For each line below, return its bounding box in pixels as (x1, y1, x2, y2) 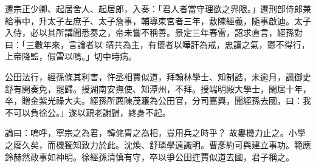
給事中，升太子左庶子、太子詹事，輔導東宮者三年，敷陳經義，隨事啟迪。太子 (5, 14, 311, 27)
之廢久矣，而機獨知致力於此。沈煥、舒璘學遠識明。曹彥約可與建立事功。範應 (5, 138, 311, 151)
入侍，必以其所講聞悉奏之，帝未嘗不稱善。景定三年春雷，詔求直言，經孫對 (5, 26, 303, 39)
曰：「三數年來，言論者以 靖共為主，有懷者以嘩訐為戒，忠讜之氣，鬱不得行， (5, 38, 310, 50)
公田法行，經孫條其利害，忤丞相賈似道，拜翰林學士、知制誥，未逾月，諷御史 (5, 70, 311, 83)
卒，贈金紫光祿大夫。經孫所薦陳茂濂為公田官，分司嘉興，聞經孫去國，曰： (5, 94, 303, 107)
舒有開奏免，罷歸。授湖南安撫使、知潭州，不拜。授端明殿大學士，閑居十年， (5, 82, 311, 95)
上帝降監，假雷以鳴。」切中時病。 (5, 50, 137, 63)
